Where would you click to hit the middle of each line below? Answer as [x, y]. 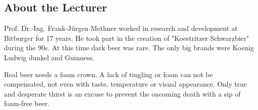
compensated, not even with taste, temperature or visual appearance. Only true [126, 84]
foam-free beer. [27, 103]
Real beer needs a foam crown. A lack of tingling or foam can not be [108, 74]
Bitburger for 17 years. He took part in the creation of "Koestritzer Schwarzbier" [127, 38]
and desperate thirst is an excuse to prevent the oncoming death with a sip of [122, 93]
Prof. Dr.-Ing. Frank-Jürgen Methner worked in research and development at [121, 28]
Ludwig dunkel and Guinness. [49, 57]
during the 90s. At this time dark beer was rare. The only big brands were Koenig [129, 48]
